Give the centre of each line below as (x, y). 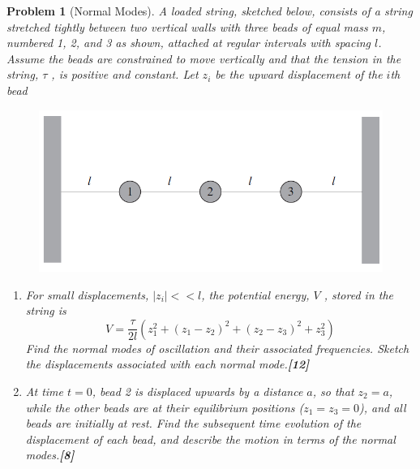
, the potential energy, (255, 294)
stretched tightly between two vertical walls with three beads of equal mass (187, 26)
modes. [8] (50, 455)
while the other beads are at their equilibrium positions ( (165, 407)
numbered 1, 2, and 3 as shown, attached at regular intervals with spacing (189, 43)
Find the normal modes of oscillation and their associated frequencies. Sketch (217, 348)
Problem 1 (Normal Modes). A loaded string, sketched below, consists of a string (210, 11)
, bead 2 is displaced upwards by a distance (197, 391)
